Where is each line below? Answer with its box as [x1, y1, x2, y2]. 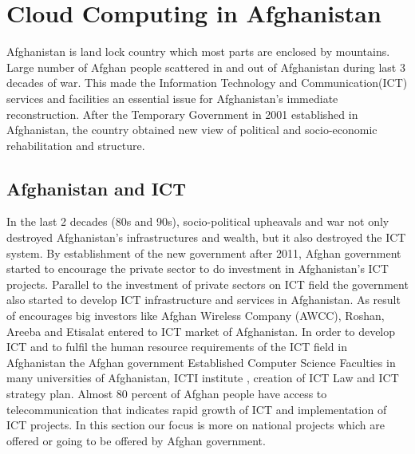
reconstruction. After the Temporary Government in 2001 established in [6, 105, 358, 122]
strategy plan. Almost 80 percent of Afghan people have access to [6, 385, 327, 402]
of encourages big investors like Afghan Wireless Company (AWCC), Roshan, [6, 307, 385, 324]
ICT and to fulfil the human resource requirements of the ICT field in [6, 338, 347, 355]
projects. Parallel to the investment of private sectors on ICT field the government [6, 275, 409, 292]
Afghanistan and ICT [6, 176, 187, 200]
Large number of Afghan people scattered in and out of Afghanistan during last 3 [6, 58, 405, 75]
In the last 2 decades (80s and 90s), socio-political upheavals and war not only [6, 213, 389, 230]
